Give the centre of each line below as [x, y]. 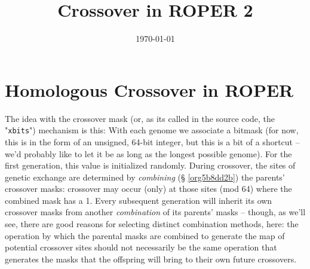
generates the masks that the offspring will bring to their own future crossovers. [151, 259]
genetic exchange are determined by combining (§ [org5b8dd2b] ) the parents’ [145, 177]
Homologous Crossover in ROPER [149, 89]
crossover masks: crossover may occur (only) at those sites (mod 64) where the [148, 189]
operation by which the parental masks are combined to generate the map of [145, 235]
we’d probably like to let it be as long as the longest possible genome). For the [148, 153]
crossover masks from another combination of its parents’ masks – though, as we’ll [155, 212]
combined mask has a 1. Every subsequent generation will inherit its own [139, 200]
